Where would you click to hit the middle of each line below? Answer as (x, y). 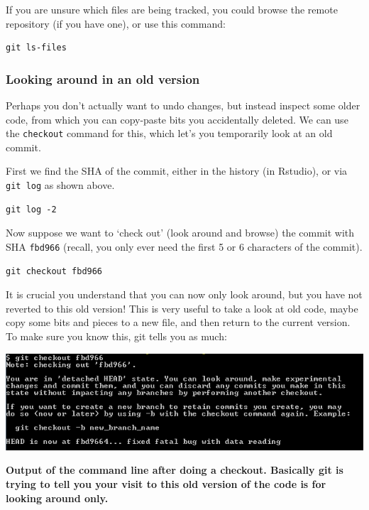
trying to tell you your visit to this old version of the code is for (166, 483)
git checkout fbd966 (54, 271)
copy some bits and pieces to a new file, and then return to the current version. (178, 322)
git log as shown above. (60, 185)
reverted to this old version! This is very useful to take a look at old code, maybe (182, 308)
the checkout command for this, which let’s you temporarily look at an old (169, 133)
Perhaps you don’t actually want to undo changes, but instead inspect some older (183, 105)
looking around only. (57, 498)
